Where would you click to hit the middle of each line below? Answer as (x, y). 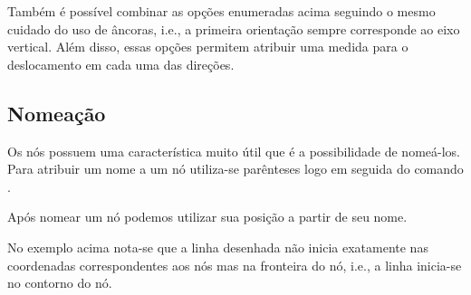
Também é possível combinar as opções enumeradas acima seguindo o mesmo (221, 11)
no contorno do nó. (60, 283)
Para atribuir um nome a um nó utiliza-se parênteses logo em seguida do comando (235, 169)
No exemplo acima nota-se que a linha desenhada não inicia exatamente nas (218, 247)
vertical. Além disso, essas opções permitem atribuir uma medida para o (208, 47)
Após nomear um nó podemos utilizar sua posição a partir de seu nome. (207, 217)
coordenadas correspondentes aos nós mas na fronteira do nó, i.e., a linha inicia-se (235, 265)
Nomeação (57, 113)
